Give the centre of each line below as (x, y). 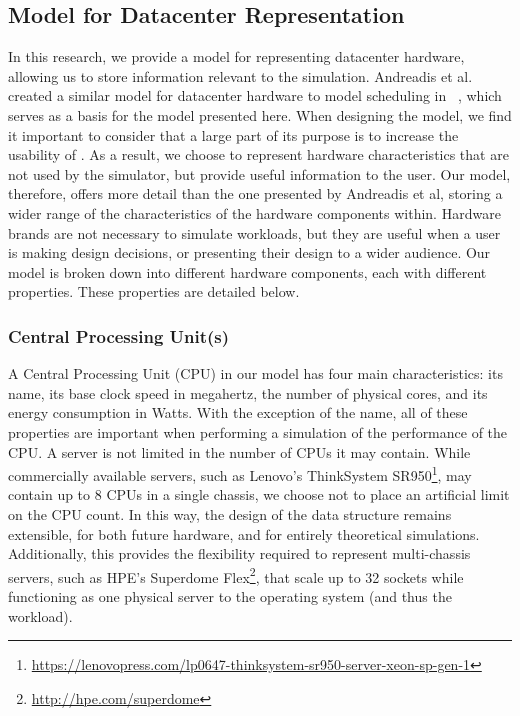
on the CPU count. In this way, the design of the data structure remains (230, 513)
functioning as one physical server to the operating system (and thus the (230, 595)
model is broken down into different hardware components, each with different (247, 271)
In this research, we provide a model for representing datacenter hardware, (236, 56)
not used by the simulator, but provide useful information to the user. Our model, (259, 173)
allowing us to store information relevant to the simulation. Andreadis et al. (240, 75)
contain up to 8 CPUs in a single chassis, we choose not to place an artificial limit (259, 494)
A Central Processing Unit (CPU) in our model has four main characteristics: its (255, 373)
